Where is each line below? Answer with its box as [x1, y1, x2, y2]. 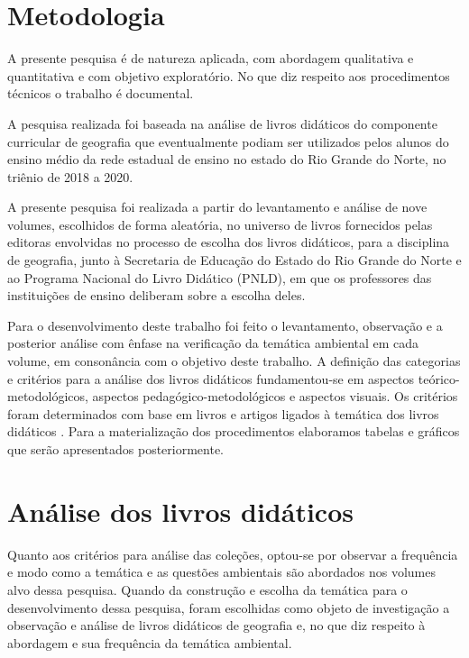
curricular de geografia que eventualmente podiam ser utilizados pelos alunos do [7, 132, 449, 151]
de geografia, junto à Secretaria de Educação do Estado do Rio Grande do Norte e [7, 251, 462, 270]
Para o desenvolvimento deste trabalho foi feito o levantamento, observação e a [7, 315, 443, 334]
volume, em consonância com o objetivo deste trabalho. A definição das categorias [7, 352, 461, 370]
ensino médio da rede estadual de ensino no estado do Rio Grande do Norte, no [7, 150, 446, 169]
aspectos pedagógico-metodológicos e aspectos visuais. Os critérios [92, 387, 458, 406]
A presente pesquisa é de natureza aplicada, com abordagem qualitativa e [7, 49, 414, 68]
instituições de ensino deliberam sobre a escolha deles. [7, 286, 306, 305]
